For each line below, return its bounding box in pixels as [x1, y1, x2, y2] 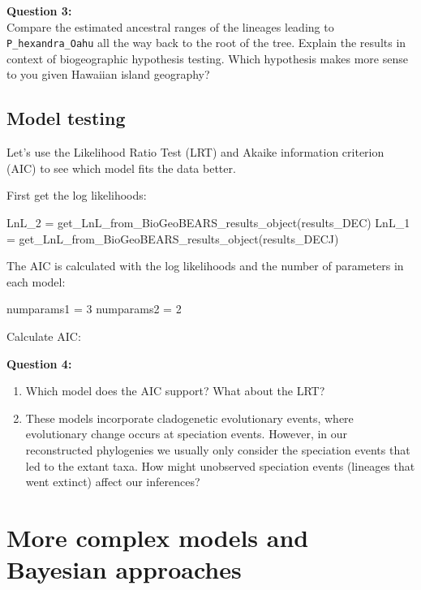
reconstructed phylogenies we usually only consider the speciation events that [25, 441, 410, 458]
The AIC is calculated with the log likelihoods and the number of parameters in [6, 257, 404, 274]
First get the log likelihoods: [6, 187, 147, 204]
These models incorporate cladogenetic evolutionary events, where [25, 409, 354, 426]
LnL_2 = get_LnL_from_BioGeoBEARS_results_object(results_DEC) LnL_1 [6, 214, 410, 231]
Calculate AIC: [6, 327, 81, 344]
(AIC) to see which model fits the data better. [6, 159, 236, 176]
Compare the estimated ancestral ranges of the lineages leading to [6, 18, 334, 35]
